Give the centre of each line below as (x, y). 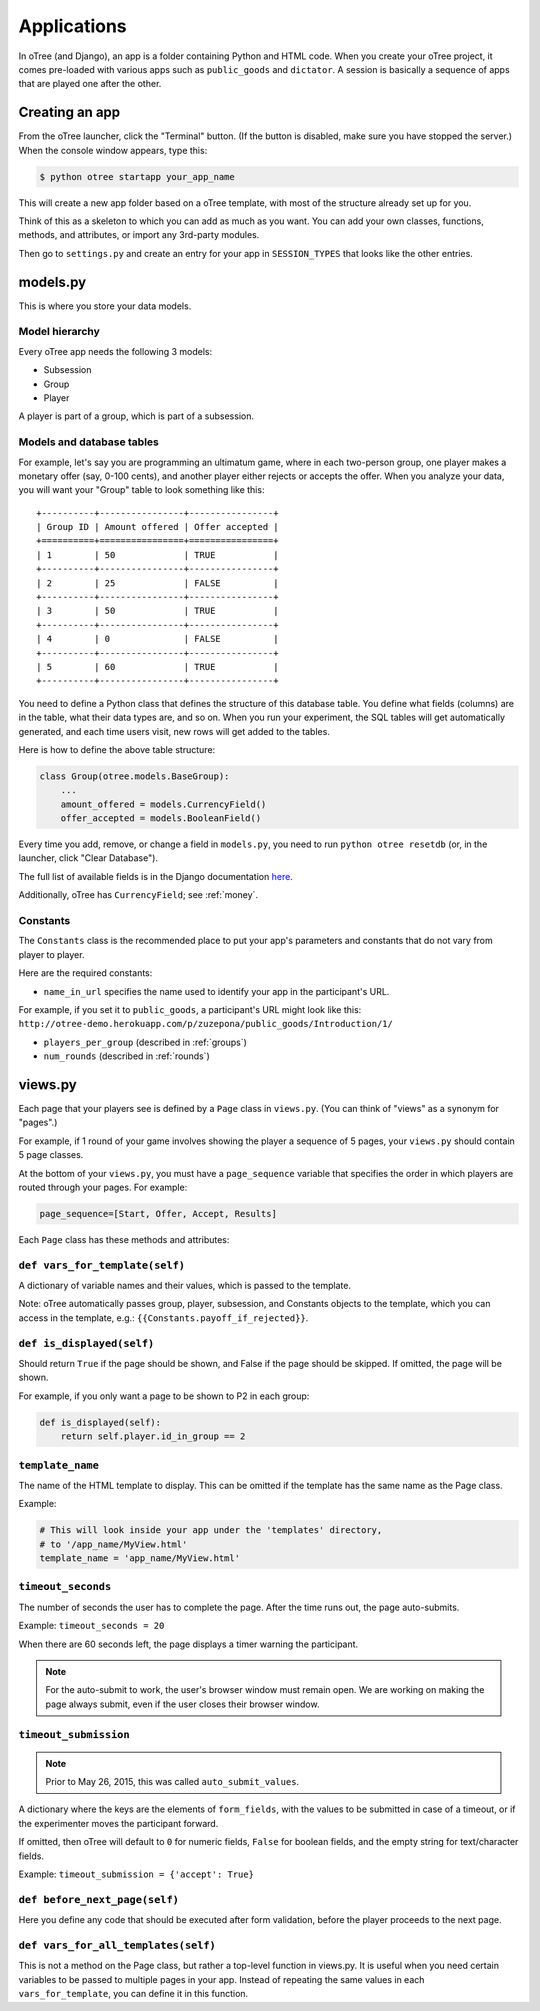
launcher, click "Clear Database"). (88, 858)
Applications (72, 26)
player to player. (51, 954)
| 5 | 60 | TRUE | (157, 666)
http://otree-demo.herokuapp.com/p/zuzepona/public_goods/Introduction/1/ (206, 1024)
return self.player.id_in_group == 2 (153, 1436)
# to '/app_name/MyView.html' (113, 1544)
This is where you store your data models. (105, 306)
